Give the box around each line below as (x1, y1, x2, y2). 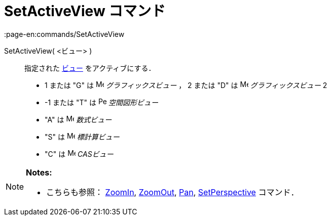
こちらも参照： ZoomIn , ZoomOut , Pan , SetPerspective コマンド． (46, 187, 299, 197)
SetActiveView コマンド (4, 3, 166, 20)
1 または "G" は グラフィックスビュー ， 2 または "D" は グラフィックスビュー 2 (45, 80, 327, 90)
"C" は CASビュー (45, 149, 114, 158)
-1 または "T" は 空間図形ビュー (45, 98, 158, 107)
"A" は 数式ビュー (45, 115, 112, 124)
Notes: (26, 167, 52, 178)
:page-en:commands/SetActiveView (4, 29, 125, 38)
